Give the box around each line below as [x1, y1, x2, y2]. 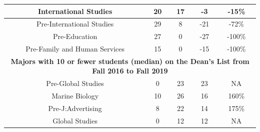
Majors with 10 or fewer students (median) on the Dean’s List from [10, 55, 249, 66]
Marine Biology [51, 90, 99, 101]
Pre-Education [52, 31, 97, 41]
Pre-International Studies [36, 18, 114, 29]
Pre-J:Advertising [48, 103, 102, 113]
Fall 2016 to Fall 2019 [92, 65, 168, 76]
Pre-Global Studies [46, 78, 104, 88]
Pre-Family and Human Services [25, 43, 124, 54]
